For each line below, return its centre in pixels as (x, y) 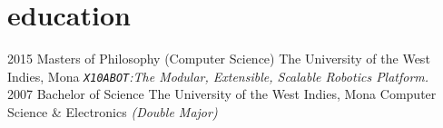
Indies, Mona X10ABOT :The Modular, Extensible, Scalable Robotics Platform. (218, 76)
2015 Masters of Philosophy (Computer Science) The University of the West (219, 59)
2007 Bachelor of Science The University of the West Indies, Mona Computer (222, 94)
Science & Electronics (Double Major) (113, 111)
